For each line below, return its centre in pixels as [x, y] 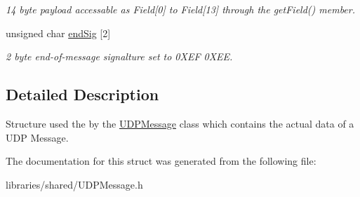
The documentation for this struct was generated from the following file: [161, 161]
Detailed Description [82, 94]
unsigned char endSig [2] [58, 33]
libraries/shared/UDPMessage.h [74, 184]
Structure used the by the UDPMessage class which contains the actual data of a [180, 123]
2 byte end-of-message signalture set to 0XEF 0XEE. [119, 56]
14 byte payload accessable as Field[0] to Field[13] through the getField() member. [181, 9]
